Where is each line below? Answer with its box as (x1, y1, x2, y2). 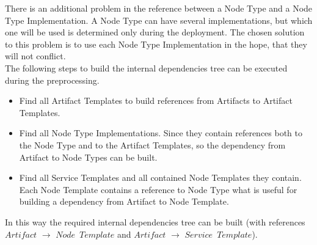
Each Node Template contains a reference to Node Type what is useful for (19, 183, 297, 196)
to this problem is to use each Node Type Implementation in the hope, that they (5, 37, 307, 50)
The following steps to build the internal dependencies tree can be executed (5, 61, 288, 74)
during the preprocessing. (5, 73, 100, 86)
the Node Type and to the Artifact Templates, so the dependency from (19, 138, 286, 151)
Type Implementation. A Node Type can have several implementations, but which (5, 13, 313, 26)
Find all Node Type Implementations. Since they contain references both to (19, 126, 302, 139)
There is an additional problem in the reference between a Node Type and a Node (5, 2, 313, 14)
